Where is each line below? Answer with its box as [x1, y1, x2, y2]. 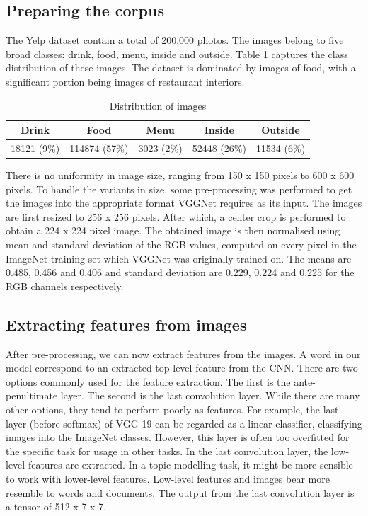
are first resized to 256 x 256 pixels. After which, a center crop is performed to [6, 209, 346, 224]
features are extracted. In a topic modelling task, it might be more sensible [28, 457, 353, 472]
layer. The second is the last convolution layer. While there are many [60, 388, 360, 403]
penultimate [6, 388, 58, 403]
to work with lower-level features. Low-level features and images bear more [6, 471, 330, 486]
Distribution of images [109, 98, 207, 113]
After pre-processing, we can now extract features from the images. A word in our [6, 346, 361, 361]
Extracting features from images [6, 313, 247, 335]
